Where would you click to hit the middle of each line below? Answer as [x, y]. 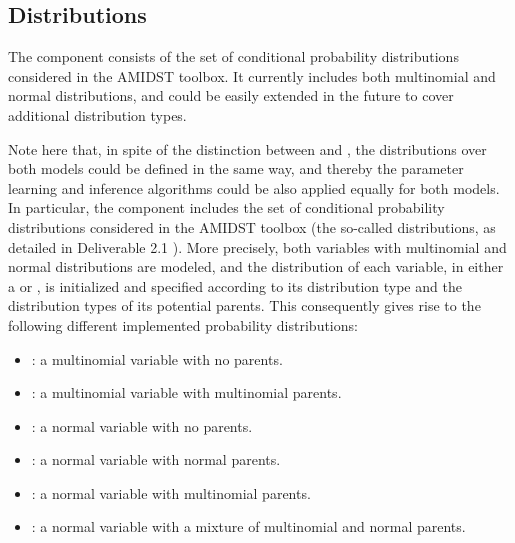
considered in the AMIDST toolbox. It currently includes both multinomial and [252, 75]
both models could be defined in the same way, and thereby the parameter [236, 168]
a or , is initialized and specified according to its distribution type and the [235, 285]
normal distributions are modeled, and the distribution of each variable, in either [256, 266]
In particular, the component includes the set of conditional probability [226, 207]
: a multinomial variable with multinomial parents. [186, 392]
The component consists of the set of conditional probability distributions [233, 56]
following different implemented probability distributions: [183, 324]
